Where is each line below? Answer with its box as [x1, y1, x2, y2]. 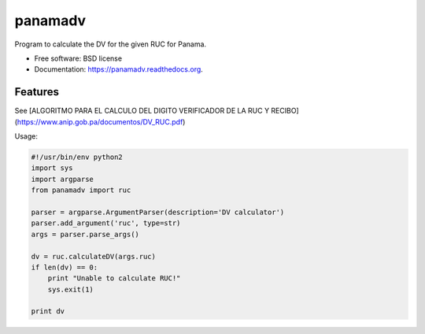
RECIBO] [271, 106, 299, 116]
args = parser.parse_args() [31, 229, 139, 239]
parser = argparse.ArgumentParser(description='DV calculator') [31, 207, 285, 217]
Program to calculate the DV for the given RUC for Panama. [14, 39, 207, 49]
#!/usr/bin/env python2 [31, 153, 124, 161]
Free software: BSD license [34, 54, 122, 63]
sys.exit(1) [47, 284, 94, 294]
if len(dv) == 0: [31, 262, 98, 272]
